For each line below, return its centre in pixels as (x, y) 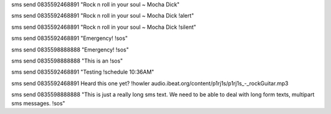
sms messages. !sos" (38, 103)
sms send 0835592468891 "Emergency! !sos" (70, 38)
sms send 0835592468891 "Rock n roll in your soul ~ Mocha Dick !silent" (104, 27)
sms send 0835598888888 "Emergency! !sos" (70, 50)
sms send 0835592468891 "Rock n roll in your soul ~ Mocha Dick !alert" (103, 16)
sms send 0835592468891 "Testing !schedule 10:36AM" (83, 72)
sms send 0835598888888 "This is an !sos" (67, 61)
